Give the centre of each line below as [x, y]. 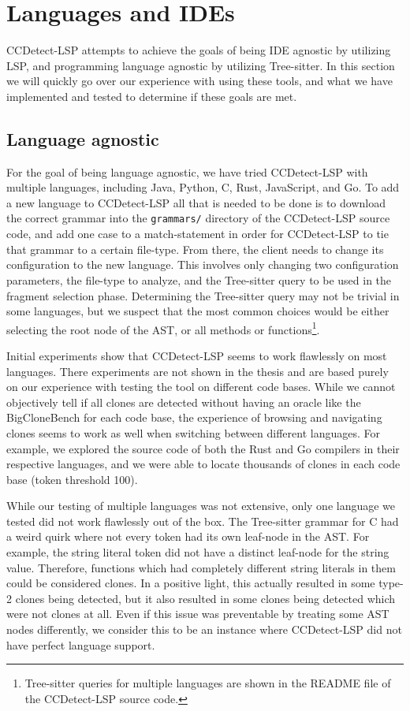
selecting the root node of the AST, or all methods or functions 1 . [163, 328]
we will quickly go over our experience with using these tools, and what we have [199, 81]
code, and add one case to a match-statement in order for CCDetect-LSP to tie [198, 234]
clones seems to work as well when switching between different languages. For [193, 432]
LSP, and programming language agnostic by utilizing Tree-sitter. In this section [201, 65]
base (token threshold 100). [72, 479]
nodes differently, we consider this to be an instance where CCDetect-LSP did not [204, 629]
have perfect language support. [81, 644]
